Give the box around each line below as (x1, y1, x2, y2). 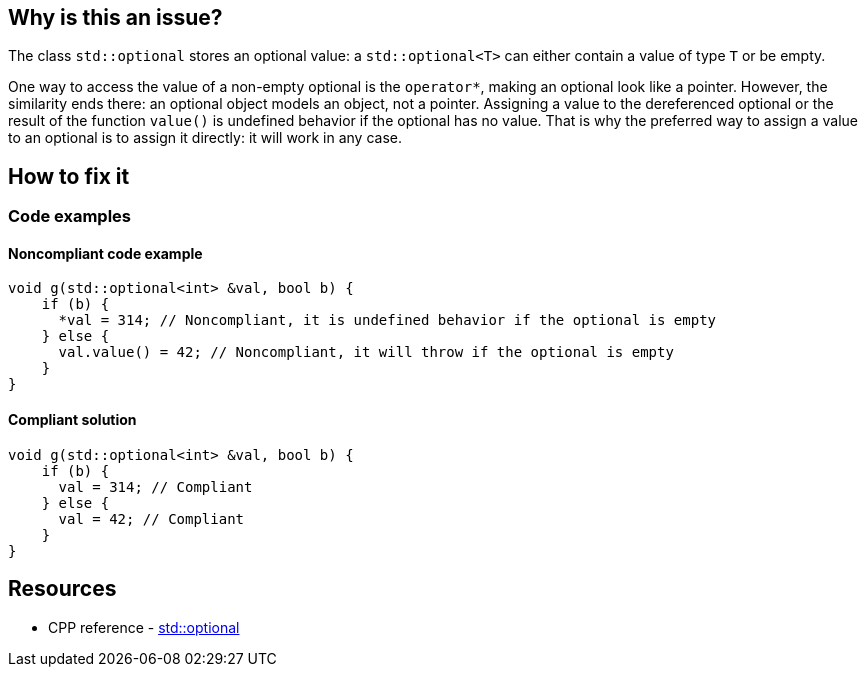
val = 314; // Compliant (58, 478, 253, 495)
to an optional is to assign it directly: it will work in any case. (8, 129, 403, 147)
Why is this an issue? (8, 5, 223, 30)
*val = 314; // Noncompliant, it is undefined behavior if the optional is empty (58, 312, 717, 329)
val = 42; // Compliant (58, 510, 245, 527)
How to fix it (8, 163, 130, 189)
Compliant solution (8, 411, 137, 429)
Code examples (8, 206, 132, 227)
